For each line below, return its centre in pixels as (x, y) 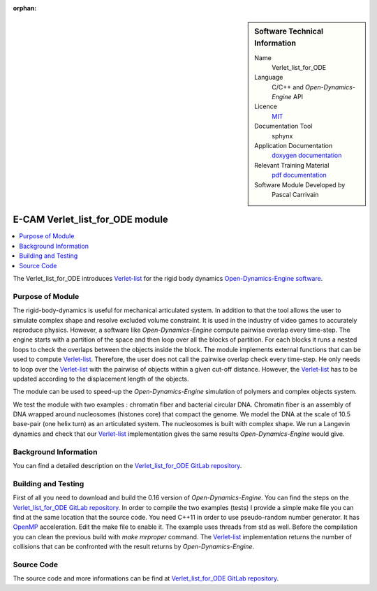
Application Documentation (294, 146)
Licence (266, 107)
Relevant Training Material (292, 165)
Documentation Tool (283, 126)
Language (269, 78)
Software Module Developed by (300, 184)
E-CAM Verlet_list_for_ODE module (91, 220)
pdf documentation (300, 175)
